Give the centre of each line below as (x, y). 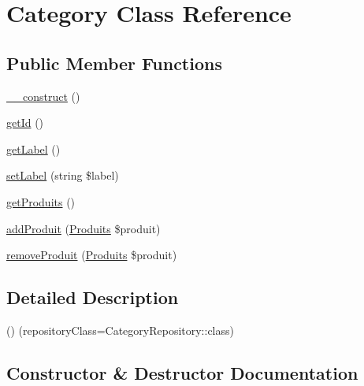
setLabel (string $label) (63, 175)
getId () (25, 122)
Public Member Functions (114, 63)
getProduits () (41, 201)
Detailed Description (93, 297)
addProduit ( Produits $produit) (84, 228)
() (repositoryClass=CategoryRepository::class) (120, 330)
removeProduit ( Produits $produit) (92, 255)
